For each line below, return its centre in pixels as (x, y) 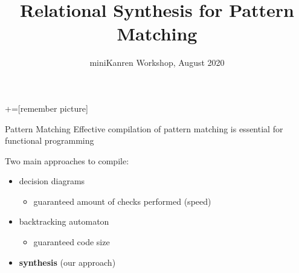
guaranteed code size (72, 242)
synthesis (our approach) (67, 262)
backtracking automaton (64, 221)
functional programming (50, 140)
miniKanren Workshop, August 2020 (157, 63)
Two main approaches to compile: (67, 160)
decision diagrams (52, 181)
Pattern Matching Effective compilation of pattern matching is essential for (144, 128)
